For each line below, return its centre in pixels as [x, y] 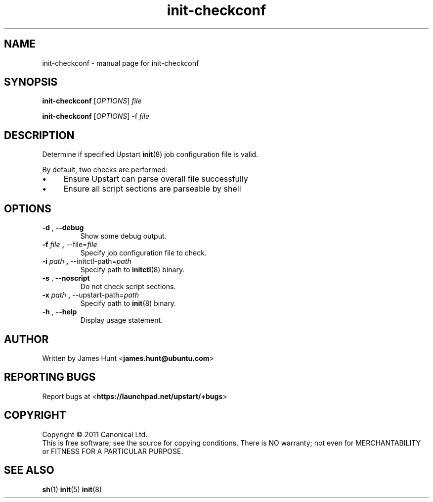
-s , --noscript [66, 278]
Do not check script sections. [128, 287]
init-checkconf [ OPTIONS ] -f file [96, 116]
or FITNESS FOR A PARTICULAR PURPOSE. [113, 451]
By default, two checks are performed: [105, 170]
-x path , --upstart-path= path [90, 295]
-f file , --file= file [70, 245]
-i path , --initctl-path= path [87, 261]
